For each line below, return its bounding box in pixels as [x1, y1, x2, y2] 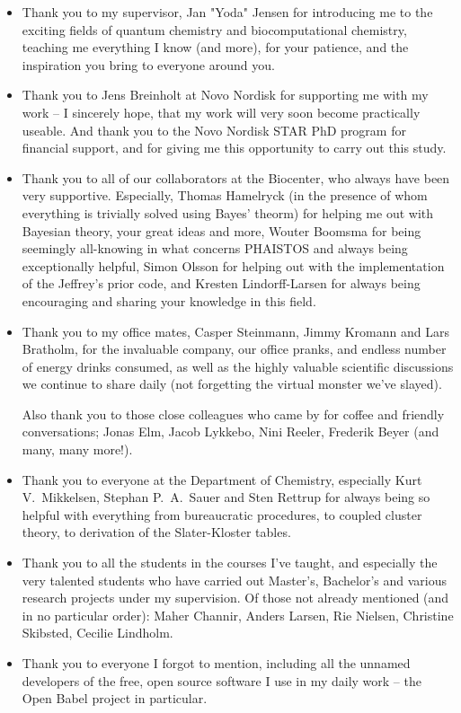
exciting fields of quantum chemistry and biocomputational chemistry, [22, 20, 407, 39]
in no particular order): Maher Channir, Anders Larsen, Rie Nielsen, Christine [22, 605, 454, 624]
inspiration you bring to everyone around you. [22, 55, 275, 74]
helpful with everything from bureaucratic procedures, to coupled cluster [22, 505, 422, 524]
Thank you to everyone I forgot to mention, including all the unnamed [22, 654, 411, 672]
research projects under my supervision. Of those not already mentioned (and [22, 588, 449, 607]
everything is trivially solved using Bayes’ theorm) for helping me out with [22, 203, 434, 222]
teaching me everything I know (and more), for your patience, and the [22, 38, 409, 57]
